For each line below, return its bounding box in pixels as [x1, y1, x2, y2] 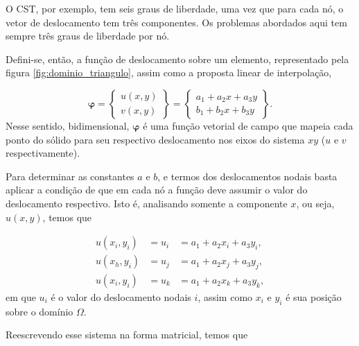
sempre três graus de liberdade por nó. [6, 28, 170, 43]
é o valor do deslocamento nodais [51, 290, 191, 304]
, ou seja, [296, 196, 335, 210]
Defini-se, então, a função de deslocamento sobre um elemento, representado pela [6, 51, 349, 66]
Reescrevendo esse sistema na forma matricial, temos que [6, 327, 248, 342]
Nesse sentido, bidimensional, [6, 118, 130, 132]
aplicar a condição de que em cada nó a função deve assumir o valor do [6, 182, 308, 197]
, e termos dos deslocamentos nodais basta [157, 168, 338, 183]
